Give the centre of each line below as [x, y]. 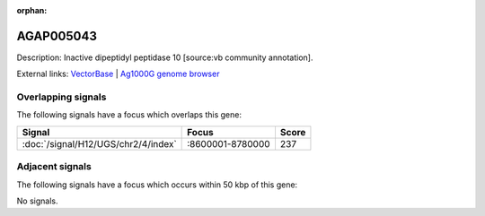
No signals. [37, 201]
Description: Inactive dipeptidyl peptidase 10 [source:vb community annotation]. [165, 57]
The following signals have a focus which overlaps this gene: [129, 115]
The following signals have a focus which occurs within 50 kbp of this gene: [157, 185]
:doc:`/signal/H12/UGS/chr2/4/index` [99, 143]
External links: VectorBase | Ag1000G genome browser [118, 74]
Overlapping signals [62, 97]
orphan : [32, 10]
